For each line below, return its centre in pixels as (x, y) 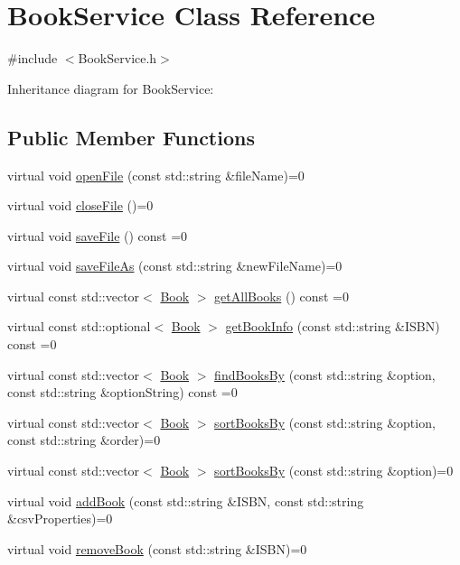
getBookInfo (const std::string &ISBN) (333, 326)
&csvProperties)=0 (60, 519)
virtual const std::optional (79, 326)
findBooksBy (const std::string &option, (325, 374)
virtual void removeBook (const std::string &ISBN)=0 (157, 548)
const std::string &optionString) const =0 (122, 392)
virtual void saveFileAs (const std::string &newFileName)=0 (175, 266)
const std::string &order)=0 (84, 440)
